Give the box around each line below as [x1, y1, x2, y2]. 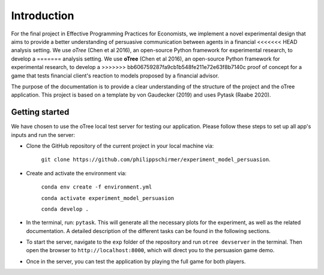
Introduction [11, 9, 74, 22]
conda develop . [41, 205, 89, 213]
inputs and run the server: [11, 131, 75, 138]
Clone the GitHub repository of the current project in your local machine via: [26, 142, 214, 150]
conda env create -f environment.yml [41, 184, 152, 190]
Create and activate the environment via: [26, 169, 127, 177]
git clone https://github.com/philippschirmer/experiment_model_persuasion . [41, 156, 271, 163]
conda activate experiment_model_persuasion [41, 195, 175, 201]
